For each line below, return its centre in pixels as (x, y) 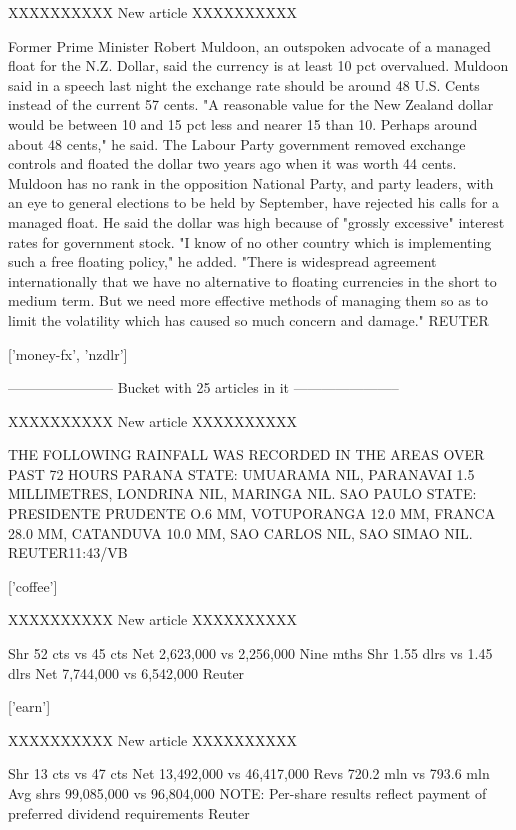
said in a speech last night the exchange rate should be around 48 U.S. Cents (244, 84)
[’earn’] (29, 706)
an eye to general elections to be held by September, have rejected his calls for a (254, 202)
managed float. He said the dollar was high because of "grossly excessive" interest (256, 221)
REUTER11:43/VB (68, 552)
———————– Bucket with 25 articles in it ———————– (203, 387)
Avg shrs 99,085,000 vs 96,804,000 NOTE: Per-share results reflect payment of (247, 793)
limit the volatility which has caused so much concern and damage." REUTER (248, 319)
